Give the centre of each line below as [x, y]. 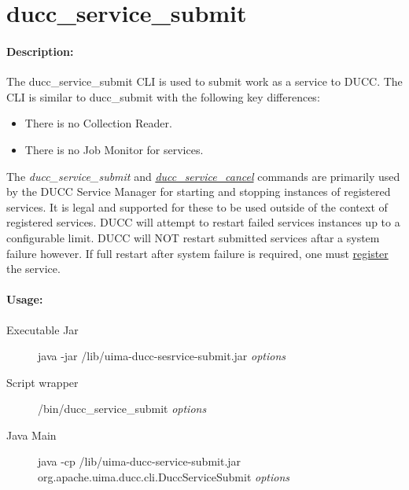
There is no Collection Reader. [98, 123]
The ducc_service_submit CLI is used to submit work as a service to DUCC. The [204, 81]
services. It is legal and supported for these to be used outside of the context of [197, 206]
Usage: [25, 299]
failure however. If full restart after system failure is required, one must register [197, 253]
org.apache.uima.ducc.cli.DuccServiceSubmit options [164, 477]
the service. [33, 269]
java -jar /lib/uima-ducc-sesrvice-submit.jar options [162, 356]
